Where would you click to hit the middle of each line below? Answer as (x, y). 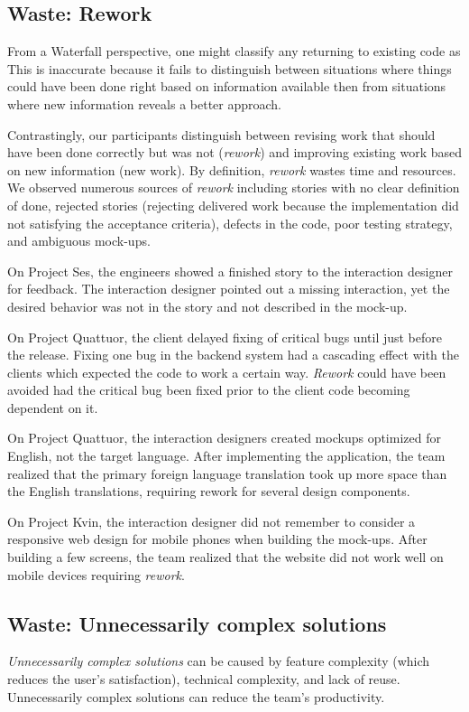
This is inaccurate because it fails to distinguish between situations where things (230, 68)
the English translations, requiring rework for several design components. (209, 491)
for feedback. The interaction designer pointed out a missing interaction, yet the (229, 289)
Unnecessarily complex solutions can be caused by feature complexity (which (219, 661)
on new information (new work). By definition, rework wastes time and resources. (232, 169)
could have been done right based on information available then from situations (227, 86)
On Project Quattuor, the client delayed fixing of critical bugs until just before (225, 337)
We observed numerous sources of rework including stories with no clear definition (234, 187)
